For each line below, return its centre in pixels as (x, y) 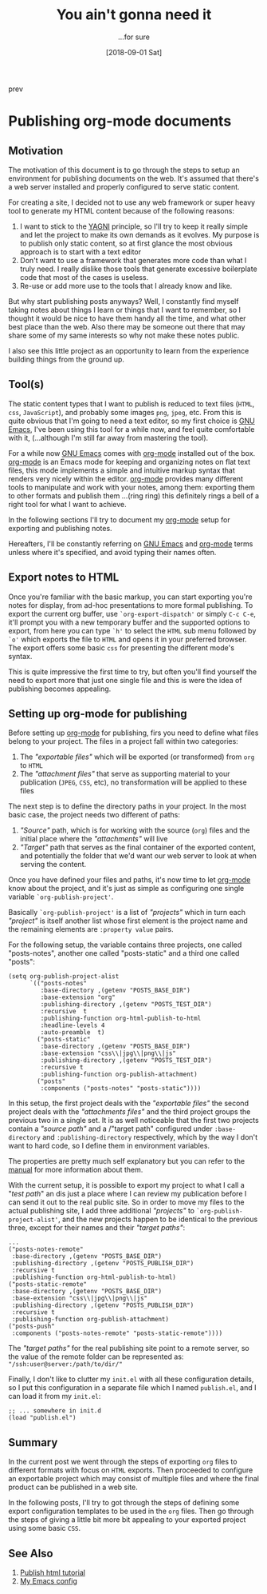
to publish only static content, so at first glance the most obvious (126, 243)
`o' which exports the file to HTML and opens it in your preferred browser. (128, 639)
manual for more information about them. (76, 1170)
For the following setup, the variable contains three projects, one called (125, 945)
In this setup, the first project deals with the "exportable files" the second (129, 1103)
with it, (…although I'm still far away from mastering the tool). (108, 437)
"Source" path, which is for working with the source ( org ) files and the (135, 830)
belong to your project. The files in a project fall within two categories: (124, 741)
